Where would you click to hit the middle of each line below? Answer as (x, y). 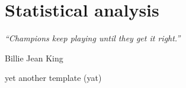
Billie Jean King (34, 58)
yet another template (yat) (53, 78)
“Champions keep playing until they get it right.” (93, 38)
